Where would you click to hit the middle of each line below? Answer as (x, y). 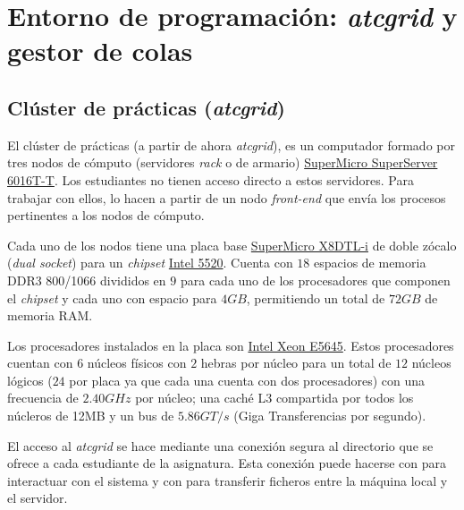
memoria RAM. (50, 315)
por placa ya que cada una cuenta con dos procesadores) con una (247, 380)
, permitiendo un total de (316, 297)
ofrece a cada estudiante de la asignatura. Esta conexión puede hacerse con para (227, 463)
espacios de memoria (370, 263)
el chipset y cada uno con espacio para (112, 297)
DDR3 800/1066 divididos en (87, 280)
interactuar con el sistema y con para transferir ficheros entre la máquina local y (228, 480)
